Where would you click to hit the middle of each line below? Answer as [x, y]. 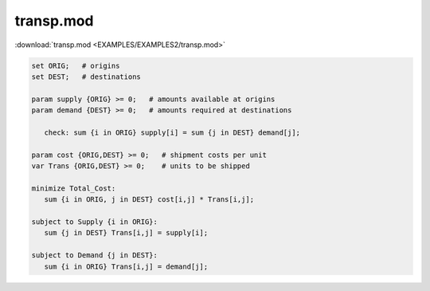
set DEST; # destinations [86, 77]
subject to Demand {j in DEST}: [95, 256]
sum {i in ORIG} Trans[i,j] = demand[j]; [126, 266]
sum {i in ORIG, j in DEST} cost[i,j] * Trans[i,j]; [149, 200]
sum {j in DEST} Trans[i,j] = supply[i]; [126, 233]
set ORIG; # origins [76, 65]
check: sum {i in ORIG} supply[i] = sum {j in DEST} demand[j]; [172, 132]
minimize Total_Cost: [74, 188]
